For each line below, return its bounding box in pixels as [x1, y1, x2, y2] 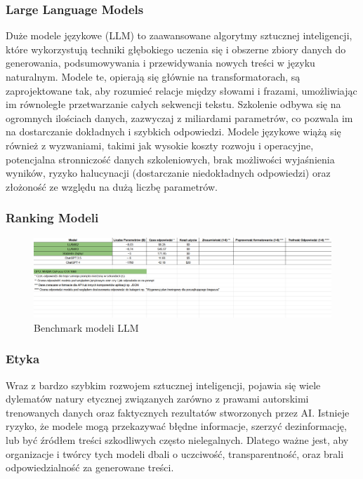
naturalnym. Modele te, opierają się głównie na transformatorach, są [6, 69, 301, 83]
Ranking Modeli [6, 209, 99, 227]
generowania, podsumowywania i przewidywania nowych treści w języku [6, 55, 315, 70]
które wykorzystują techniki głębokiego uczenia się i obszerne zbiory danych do [6, 41, 346, 56]
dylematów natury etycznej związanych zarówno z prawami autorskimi [6, 391, 309, 406]
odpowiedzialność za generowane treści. [6, 460, 174, 475]
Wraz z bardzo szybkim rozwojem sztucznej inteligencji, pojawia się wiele [6, 377, 321, 392]
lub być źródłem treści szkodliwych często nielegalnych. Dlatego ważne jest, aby [6, 433, 349, 447]
